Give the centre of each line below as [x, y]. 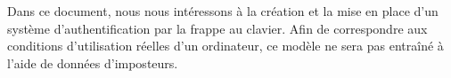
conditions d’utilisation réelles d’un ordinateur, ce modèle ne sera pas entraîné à [225, 46]
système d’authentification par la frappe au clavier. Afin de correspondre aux [217, 28]
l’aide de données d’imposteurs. [93, 62]
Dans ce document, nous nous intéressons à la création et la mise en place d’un [223, 11]
